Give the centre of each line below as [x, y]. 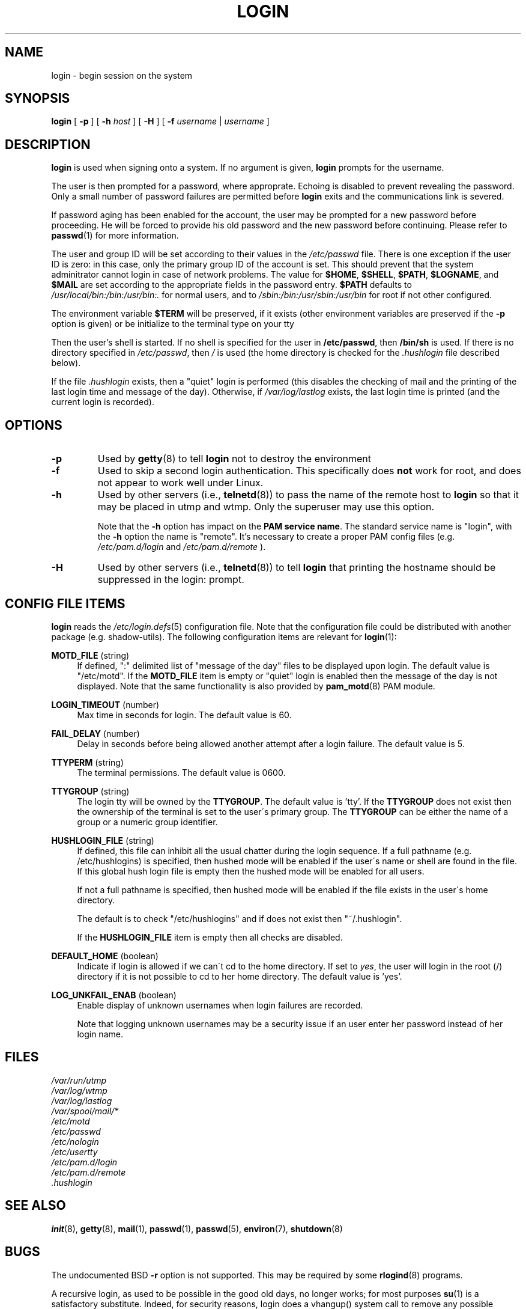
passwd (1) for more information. [115, 236]
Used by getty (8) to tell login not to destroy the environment [234, 459]
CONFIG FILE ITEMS [65, 603]
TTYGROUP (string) [90, 791]
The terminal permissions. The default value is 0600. [181, 772]
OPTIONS [34, 425]
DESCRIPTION [48, 144]
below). [66, 363]
